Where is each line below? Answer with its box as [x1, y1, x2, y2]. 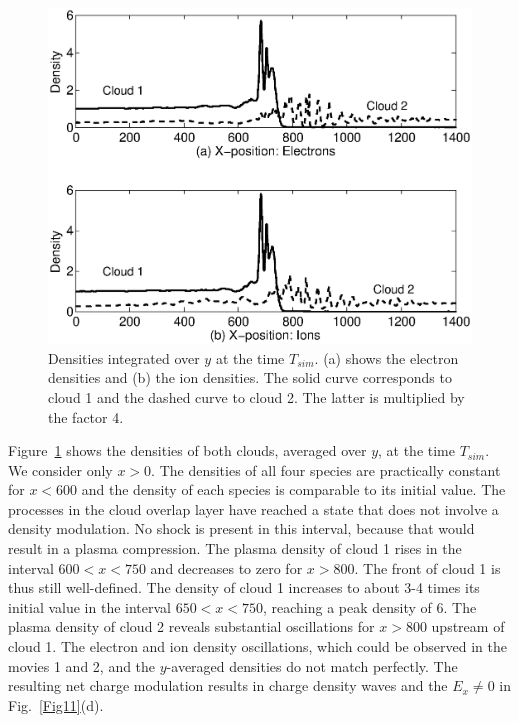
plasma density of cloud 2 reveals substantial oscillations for [8, 616, 375, 637]
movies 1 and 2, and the [8, 655, 156, 676]
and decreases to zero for [150, 557, 303, 578]
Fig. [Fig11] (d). [8, 694, 104, 715]
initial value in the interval [8, 596, 172, 617]
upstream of [431, 616, 505, 637]
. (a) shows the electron [314, 347, 459, 368]
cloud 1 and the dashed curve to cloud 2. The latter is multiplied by [48, 386, 465, 407]
